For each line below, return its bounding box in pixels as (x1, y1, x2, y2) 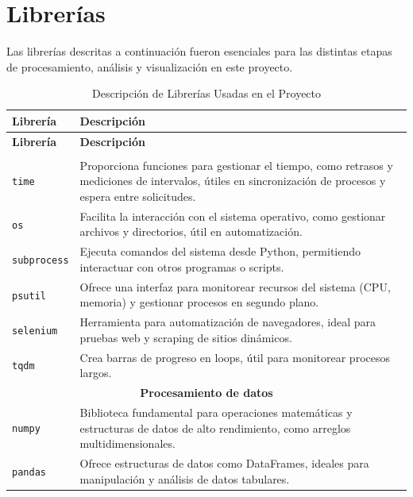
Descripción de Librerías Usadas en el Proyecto (91, 85, 322, 102)
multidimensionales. (79, 435, 176, 452)
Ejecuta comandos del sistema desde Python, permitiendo (79, 243, 361, 260)
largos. (79, 364, 112, 381)
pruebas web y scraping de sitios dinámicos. (79, 329, 292, 345)
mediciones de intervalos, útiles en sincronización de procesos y (79, 172, 386, 189)
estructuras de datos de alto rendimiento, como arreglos (79, 419, 351, 436)
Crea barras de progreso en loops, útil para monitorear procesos (79, 349, 390, 365)
